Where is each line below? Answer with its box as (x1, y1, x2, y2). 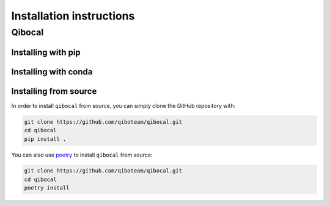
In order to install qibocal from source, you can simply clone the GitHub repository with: (11, 102, 236, 109)
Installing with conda (11, 66, 93, 77)
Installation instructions (11, 9, 135, 23)
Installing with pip (11, 47, 81, 57)
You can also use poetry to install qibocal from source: (11, 151, 153, 158)
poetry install (24, 185, 70, 191)
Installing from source (11, 86, 97, 96)
